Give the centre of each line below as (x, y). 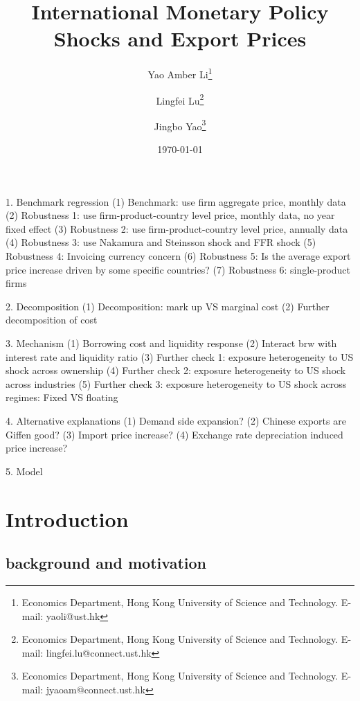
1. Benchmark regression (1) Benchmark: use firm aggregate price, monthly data (176, 201)
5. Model (24, 471)
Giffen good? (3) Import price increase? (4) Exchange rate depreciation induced (174, 434)
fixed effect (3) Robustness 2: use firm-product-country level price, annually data (177, 228)
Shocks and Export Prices (180, 38)
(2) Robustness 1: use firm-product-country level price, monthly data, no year (170, 215)
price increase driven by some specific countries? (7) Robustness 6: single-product (178, 269)
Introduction (67, 518)
